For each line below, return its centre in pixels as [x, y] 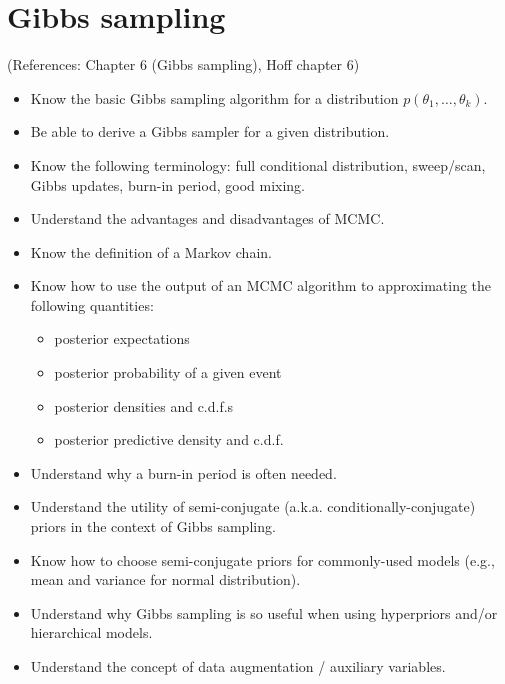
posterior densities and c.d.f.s [144, 405]
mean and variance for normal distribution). [165, 579]
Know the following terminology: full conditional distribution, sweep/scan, [258, 164]
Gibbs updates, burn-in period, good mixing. [167, 184]
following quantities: [92, 304]
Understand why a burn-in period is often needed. [183, 472]
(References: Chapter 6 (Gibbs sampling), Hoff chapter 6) [183, 64]
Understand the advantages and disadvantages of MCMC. [207, 218]
